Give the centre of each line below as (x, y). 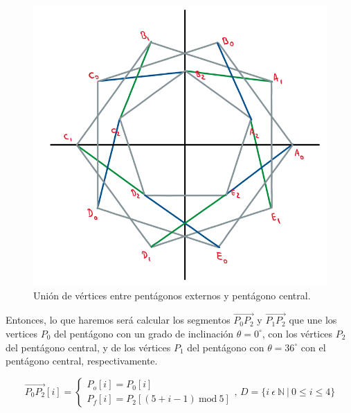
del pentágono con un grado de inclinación (144, 333)
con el (313, 347)
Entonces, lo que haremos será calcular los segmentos (118, 320)
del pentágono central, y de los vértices (88, 347)
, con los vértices (297, 333)
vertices (21, 333)
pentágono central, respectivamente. (82, 361)
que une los (313, 320)
